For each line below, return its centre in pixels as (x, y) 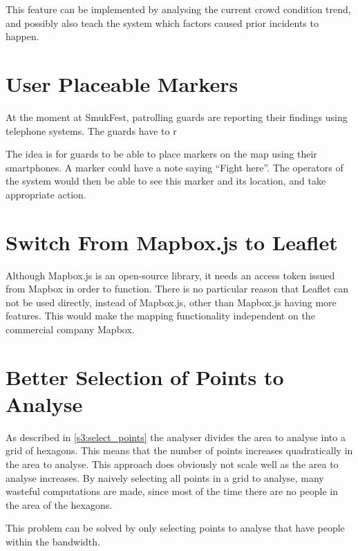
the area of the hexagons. (59, 504)
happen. (22, 36)
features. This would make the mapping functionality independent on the (160, 316)
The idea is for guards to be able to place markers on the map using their (161, 154)
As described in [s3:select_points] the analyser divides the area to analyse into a (176, 437)
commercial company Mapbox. (70, 329)
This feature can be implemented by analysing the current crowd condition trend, (178, 9)
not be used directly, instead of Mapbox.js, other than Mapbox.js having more (171, 302)
